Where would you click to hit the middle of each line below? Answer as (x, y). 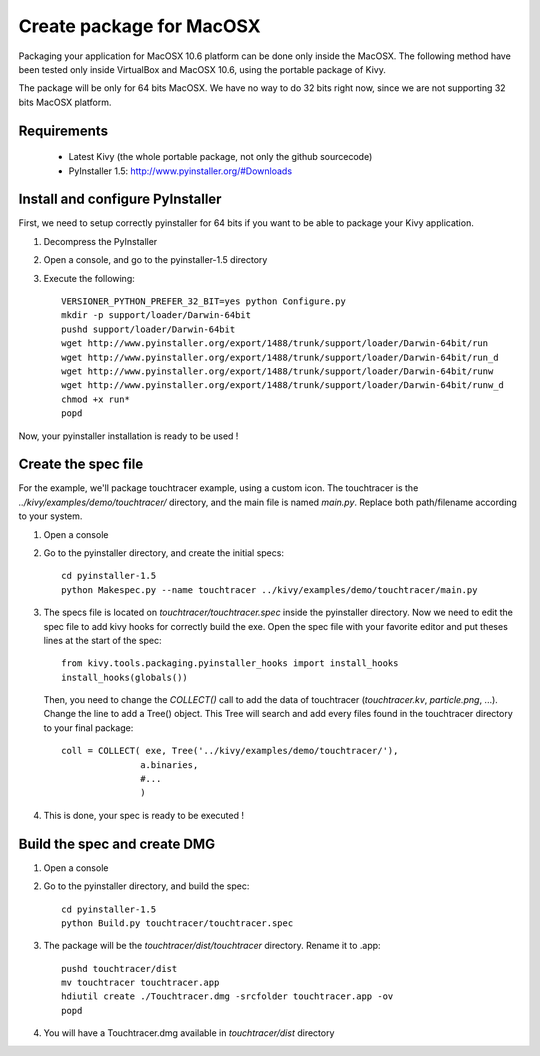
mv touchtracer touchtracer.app (140, 983)
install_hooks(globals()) (125, 677)
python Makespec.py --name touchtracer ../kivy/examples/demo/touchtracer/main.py (269, 589)
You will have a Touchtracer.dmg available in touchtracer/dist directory (189, 1033)
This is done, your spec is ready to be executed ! (144, 815)
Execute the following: (89, 278)
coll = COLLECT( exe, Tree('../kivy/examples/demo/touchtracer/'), (230, 751)
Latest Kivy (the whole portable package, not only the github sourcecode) (220, 157)
